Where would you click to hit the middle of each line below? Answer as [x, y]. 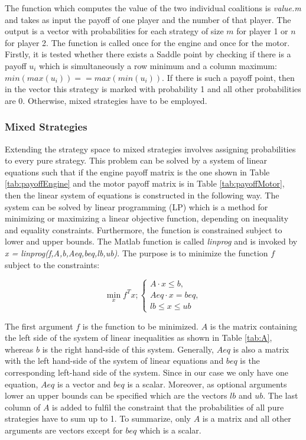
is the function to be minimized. [140, 326]
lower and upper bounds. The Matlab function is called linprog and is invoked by [151, 241]
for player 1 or [262, 31]
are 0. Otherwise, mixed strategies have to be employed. [106, 100]
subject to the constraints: [52, 264]
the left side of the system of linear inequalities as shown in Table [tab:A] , [139, 338]
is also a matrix [261, 349]
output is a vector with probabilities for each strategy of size [114, 31]
